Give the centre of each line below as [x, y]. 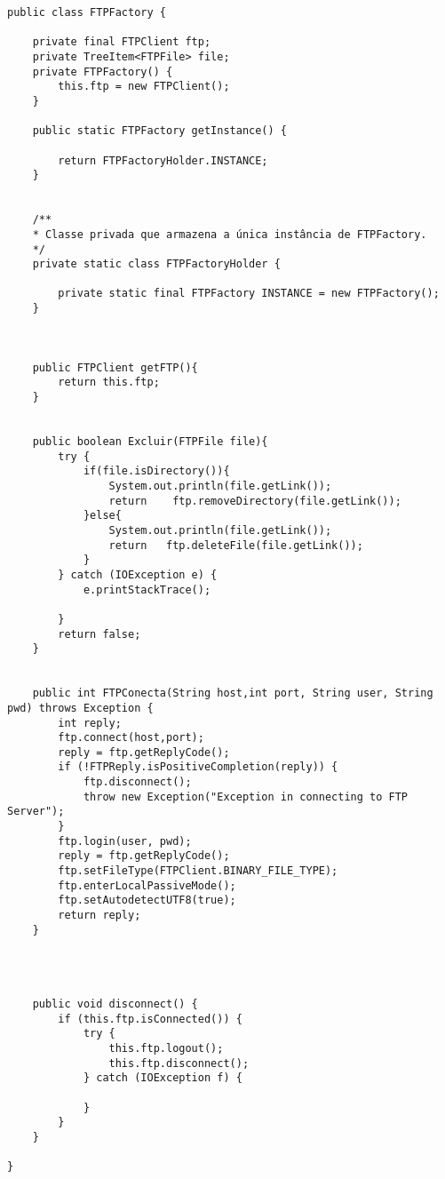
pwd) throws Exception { [80, 708]
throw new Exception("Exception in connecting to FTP [246, 797]
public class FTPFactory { [87, 12]
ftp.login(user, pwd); [125, 841]
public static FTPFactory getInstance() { [159, 131]
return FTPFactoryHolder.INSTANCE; [163, 160]
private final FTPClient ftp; [122, 42]
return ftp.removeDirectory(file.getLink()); [255, 501]
